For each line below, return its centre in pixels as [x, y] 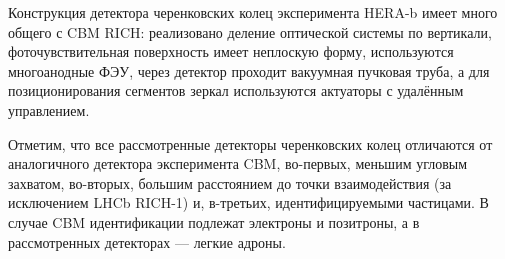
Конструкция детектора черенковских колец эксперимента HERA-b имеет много [253, 12]
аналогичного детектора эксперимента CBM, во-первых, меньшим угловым [238, 163]
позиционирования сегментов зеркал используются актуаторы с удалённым [236, 90]
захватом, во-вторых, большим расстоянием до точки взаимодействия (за [230, 182]
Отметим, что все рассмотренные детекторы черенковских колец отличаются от [250, 143]
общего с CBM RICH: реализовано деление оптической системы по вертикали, [250, 31]
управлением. [49, 109]
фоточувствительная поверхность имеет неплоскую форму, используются [231, 51]
